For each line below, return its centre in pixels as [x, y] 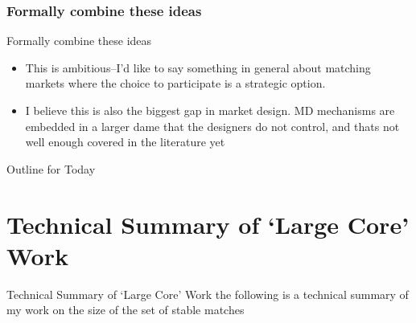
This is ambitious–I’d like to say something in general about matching [198, 67]
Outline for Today [51, 168]
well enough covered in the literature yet [125, 142]
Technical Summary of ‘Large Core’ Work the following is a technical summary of [208, 294]
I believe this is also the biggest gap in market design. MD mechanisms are [210, 110]
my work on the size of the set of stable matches [126, 310]
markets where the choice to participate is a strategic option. [175, 83]
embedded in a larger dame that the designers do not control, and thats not [212, 126]
